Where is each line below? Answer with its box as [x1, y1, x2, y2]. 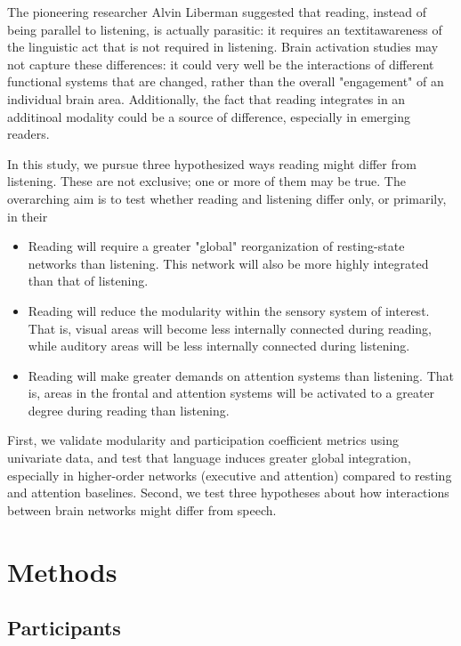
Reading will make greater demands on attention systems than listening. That [28, 366, 454, 384]
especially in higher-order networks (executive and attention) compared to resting [7, 465, 452, 484]
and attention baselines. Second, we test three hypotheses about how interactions [7, 483, 449, 502]
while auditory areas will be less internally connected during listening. [28, 336, 410, 355]
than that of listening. [28, 271, 149, 290]
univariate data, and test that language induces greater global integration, [7, 448, 411, 467]
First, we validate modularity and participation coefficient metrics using [7, 431, 400, 449]
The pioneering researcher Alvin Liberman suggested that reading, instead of [7, 3, 426, 20]
